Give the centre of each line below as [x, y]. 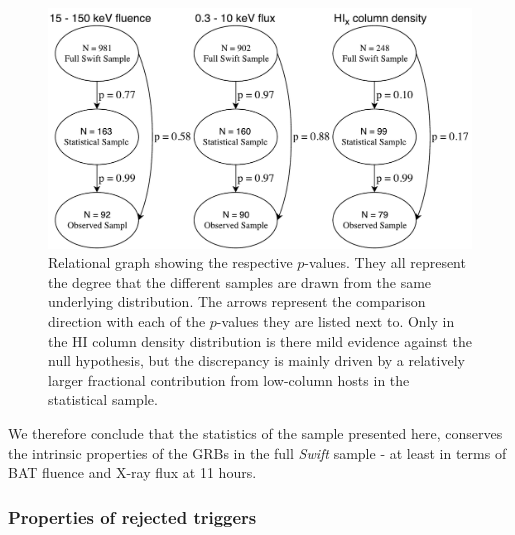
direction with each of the [127, 320]
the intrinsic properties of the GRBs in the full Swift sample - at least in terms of [257, 452]
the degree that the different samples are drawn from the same [240, 281]
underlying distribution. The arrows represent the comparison [237, 301]
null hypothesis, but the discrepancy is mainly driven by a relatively [256, 360]
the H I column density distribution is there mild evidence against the [260, 340]
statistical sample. [103, 399]
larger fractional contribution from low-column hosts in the [229, 379]
